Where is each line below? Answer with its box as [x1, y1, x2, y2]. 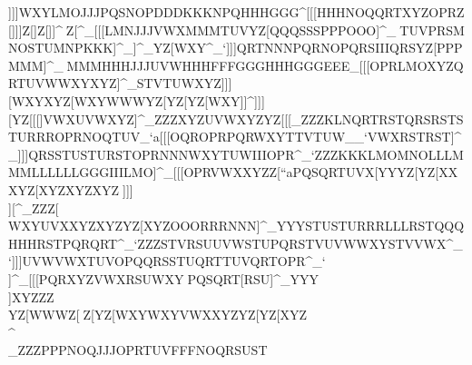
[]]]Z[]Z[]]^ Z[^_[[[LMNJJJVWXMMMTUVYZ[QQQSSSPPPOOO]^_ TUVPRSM [8, 20, 465, 39]
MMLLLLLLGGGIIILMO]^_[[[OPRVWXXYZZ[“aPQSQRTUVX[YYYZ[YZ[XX [8, 163, 458, 182]
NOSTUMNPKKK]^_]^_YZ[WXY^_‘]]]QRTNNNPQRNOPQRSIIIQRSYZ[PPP [8, 38, 463, 57]
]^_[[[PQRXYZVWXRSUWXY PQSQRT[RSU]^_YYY [8, 269, 319, 288]
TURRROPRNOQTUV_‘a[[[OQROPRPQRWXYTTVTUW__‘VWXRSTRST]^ [8, 127, 462, 146]
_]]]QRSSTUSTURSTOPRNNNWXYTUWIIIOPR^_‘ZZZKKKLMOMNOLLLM [8, 144, 464, 163]
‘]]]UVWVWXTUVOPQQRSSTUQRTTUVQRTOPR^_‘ [8, 252, 326, 271]
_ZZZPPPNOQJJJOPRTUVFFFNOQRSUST [8, 340, 268, 360]
